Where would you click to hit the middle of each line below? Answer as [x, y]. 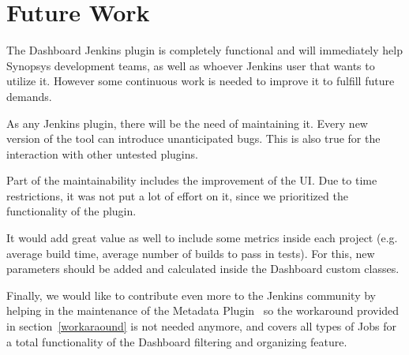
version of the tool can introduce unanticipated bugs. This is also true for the [193, 138]
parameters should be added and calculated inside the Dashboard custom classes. [203, 269]
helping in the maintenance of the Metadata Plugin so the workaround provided [203, 310]
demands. [29, 96]
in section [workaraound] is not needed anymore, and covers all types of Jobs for [201, 326]
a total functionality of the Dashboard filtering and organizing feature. [177, 341]
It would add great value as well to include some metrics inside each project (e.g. [202, 238]
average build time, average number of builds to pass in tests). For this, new [191, 253]
